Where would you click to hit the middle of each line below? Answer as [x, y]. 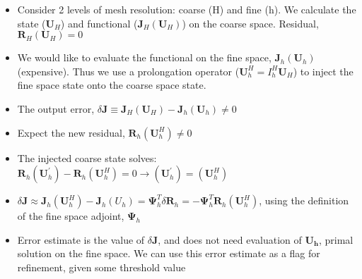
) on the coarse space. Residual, [250, 23]
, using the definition [304, 200]
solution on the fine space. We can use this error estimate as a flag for [169, 253]
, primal [336, 239]
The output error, [56, 108]
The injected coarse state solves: [87, 157]
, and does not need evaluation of [230, 239]
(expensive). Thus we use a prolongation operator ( [128, 71]
